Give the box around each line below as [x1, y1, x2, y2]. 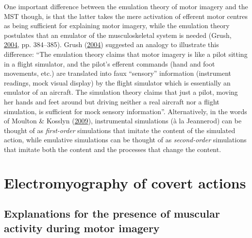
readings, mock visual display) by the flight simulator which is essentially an [4, 77, 231, 87]
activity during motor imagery [4, 220, 160, 235]
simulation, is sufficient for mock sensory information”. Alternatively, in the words [4, 106, 247, 116]
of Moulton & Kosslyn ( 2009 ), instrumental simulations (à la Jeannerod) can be [4, 116, 242, 126]
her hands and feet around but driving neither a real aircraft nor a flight [4, 96, 219, 106]
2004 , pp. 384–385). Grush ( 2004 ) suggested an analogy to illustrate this [4, 39, 219, 50]
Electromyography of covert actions [4, 172, 246, 192]
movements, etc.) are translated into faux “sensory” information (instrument [4, 68, 232, 78]
